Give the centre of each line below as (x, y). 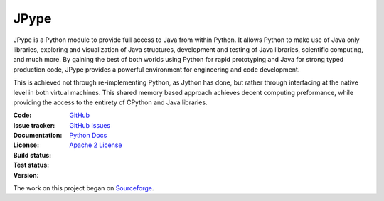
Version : (26, 175)
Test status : (31, 165)
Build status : (32, 155)
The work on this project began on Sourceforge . (84, 188)
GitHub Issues (90, 125)
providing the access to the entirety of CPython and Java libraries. (110, 102)
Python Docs (88, 136)
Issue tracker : (34, 125)
